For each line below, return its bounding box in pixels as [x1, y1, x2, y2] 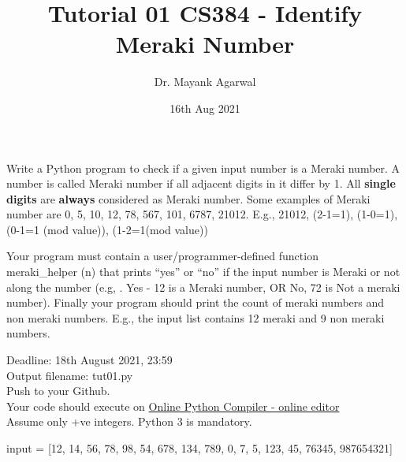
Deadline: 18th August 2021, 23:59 [6, 352, 173, 368]
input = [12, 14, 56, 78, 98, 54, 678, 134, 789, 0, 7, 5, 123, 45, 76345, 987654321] [6, 440, 393, 456]
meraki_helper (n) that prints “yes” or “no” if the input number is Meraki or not [6, 263, 400, 280]
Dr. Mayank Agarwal [154, 73, 256, 90]
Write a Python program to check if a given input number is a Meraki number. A [6, 159, 400, 176]
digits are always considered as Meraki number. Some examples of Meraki [6, 190, 371, 207]
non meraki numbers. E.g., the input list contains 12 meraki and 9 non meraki [6, 309, 385, 326]
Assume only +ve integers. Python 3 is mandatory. [6, 413, 252, 430]
